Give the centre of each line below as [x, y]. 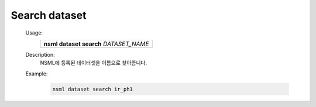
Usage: [34, 33]
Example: [37, 74]
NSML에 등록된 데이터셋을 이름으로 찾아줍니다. [94, 63]
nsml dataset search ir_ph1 [92, 89]
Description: [40, 54]
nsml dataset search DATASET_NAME [96, 44]
